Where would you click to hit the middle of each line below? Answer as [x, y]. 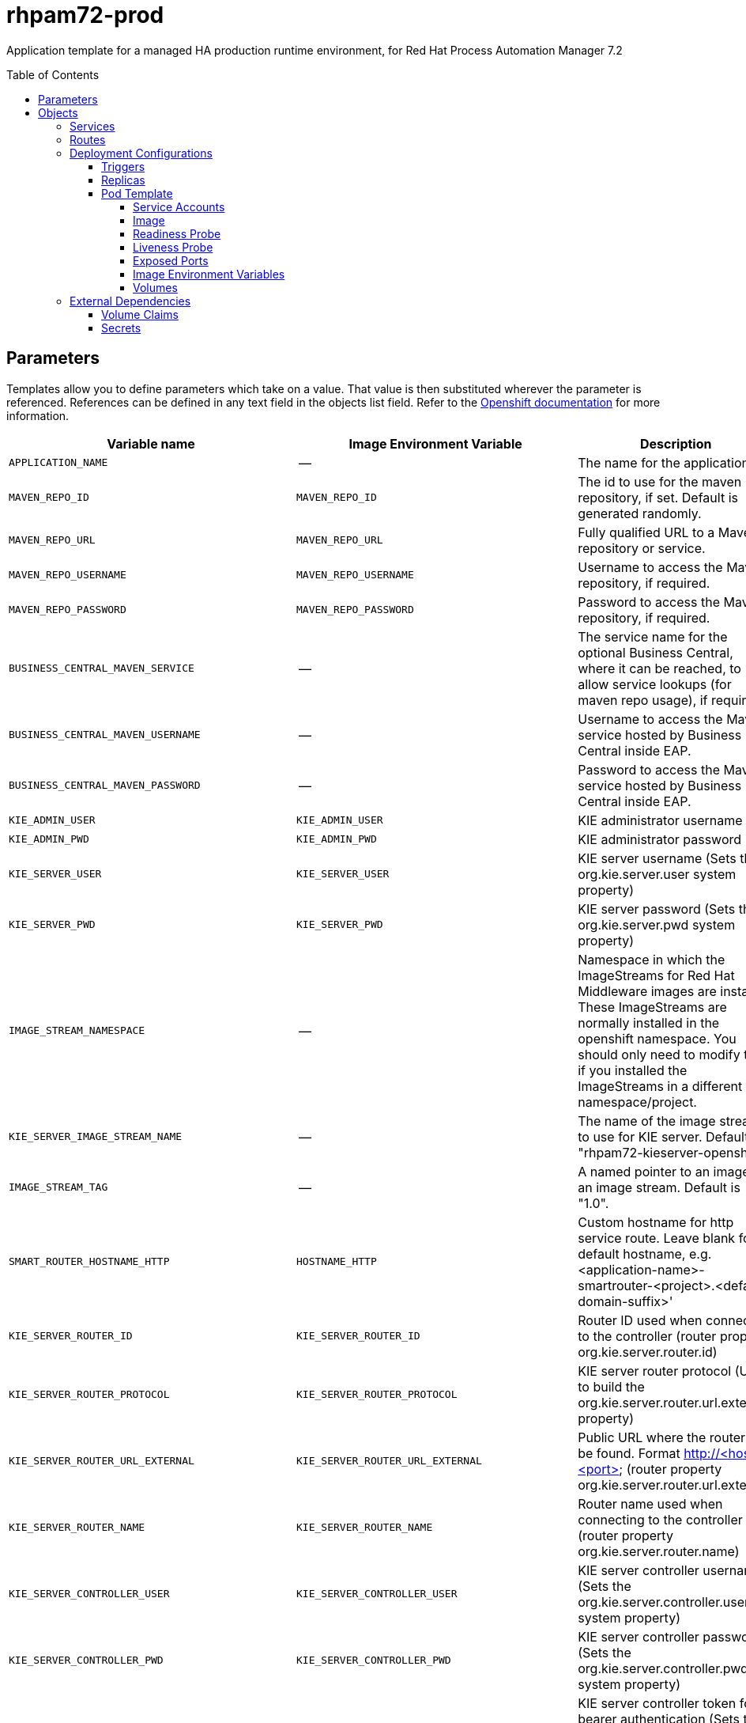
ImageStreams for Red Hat [656, 975]
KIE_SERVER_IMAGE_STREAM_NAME [96, 1137]
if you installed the [633, 1070]
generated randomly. [640, 513]
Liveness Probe [173, 247]
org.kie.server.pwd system [657, 924]
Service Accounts [179, 206]
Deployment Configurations [141, 153]
